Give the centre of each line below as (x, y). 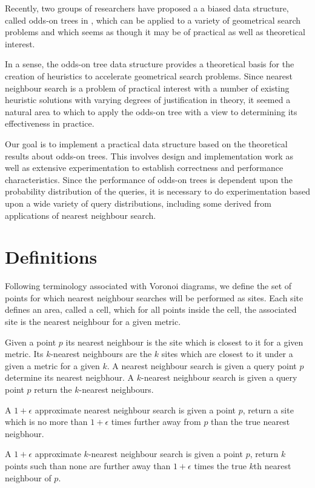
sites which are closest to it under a (227, 354)
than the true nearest (250, 422)
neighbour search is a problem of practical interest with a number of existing (147, 88)
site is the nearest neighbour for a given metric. (93, 321)
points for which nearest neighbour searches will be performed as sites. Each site (154, 297)
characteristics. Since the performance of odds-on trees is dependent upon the (149, 179)
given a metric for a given (52, 365)
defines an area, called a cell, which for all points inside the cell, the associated (151, 309)
